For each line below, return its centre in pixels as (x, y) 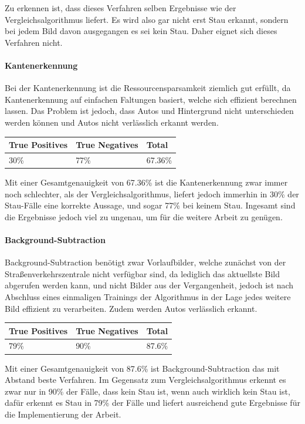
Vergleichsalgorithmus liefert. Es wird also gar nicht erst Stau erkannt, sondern (147, 19)
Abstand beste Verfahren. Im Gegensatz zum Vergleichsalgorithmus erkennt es (145, 380)
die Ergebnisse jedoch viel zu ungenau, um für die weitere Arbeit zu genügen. (144, 216)
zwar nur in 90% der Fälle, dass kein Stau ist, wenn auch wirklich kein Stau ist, (148, 391)
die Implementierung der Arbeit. (63, 414)
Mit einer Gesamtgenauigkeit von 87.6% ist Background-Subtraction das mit (142, 368)
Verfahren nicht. (34, 42)
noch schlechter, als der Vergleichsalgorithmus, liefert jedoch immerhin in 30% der (152, 194)
